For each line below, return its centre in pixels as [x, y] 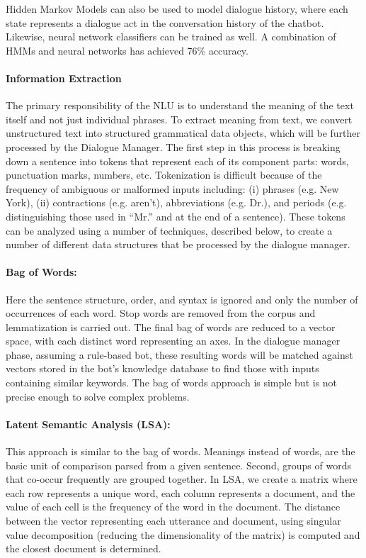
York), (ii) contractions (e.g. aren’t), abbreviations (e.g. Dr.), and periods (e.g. [176, 202]
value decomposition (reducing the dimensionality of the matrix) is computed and [183, 534]
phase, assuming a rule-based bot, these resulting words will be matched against [179, 354]
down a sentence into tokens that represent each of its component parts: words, [177, 161]
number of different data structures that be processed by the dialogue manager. [178, 244]
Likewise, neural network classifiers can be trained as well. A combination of [171, 37]
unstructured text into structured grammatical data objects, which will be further [183, 133]
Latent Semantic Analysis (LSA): [88, 424]
